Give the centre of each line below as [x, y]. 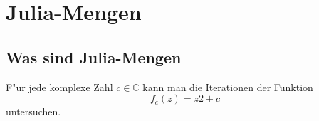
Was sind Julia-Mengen [94, 57]
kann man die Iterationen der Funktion [228, 86]
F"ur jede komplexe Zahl [59, 86]
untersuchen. [33, 111]
